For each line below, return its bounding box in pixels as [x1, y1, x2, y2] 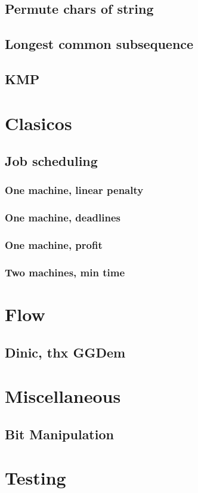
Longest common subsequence [5, 35, 194, 53]
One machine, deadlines [5, 210, 120, 225]
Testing [5, 466, 66, 490]
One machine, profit [5, 238, 103, 252]
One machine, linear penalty [5, 183, 144, 198]
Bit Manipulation [5, 424, 114, 443]
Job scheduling [5, 152, 98, 170]
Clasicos [5, 110, 72, 135]
